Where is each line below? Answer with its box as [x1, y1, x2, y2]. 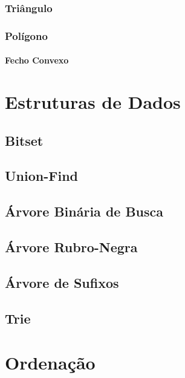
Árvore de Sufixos [5, 273, 119, 292]
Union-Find [5, 166, 78, 185]
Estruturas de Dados [5, 90, 181, 114]
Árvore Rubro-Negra [5, 237, 138, 256]
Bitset [5, 131, 44, 149]
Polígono [5, 28, 48, 43]
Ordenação [5, 350, 96, 375]
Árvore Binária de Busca [5, 202, 164, 221]
